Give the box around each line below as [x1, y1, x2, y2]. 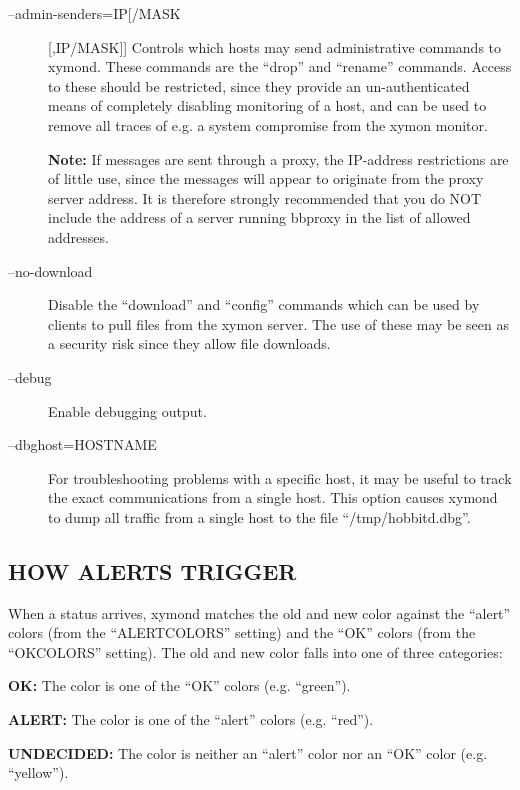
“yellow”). [8, 762, 69, 783]
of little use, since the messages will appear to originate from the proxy [48, 168, 484, 189]
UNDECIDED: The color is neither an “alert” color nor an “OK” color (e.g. [8, 742, 488, 763]
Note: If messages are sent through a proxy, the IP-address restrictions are [48, 148, 509, 169]
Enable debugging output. [48, 400, 207, 421]
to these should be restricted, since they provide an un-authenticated [48, 75, 470, 96]
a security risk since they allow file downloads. [48, 333, 331, 354]
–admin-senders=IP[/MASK [8, 3, 181, 23]
